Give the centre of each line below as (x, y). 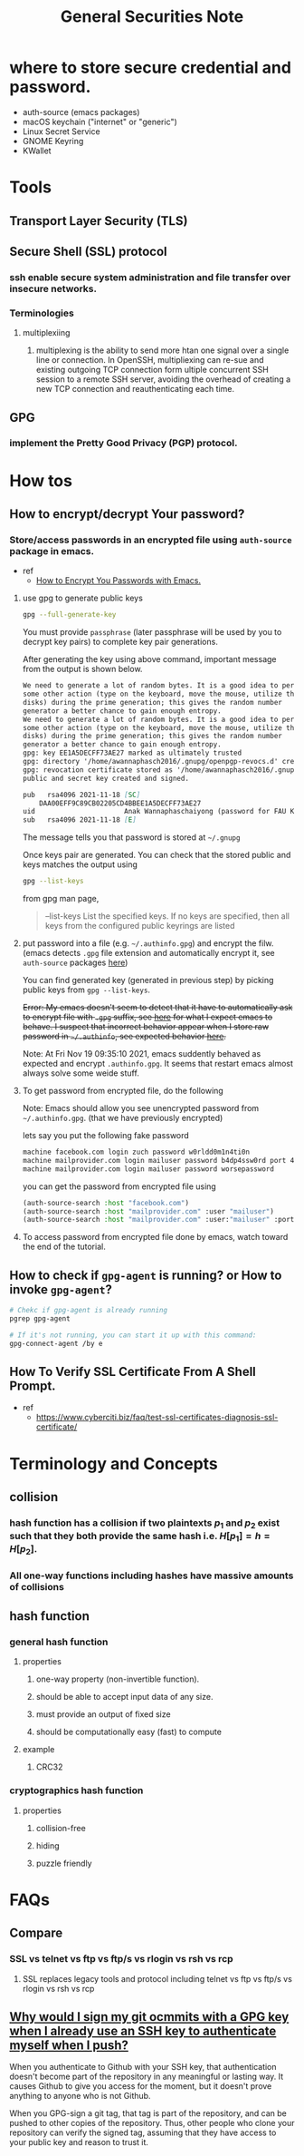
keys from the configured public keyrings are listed (140, 926)
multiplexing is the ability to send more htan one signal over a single (162, 350)
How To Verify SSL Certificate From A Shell (133, 1372)
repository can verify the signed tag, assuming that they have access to (143, 2132)
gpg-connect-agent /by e (56, 1343)
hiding (48, 1845)
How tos (41, 480)
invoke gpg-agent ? (61, 1289)
